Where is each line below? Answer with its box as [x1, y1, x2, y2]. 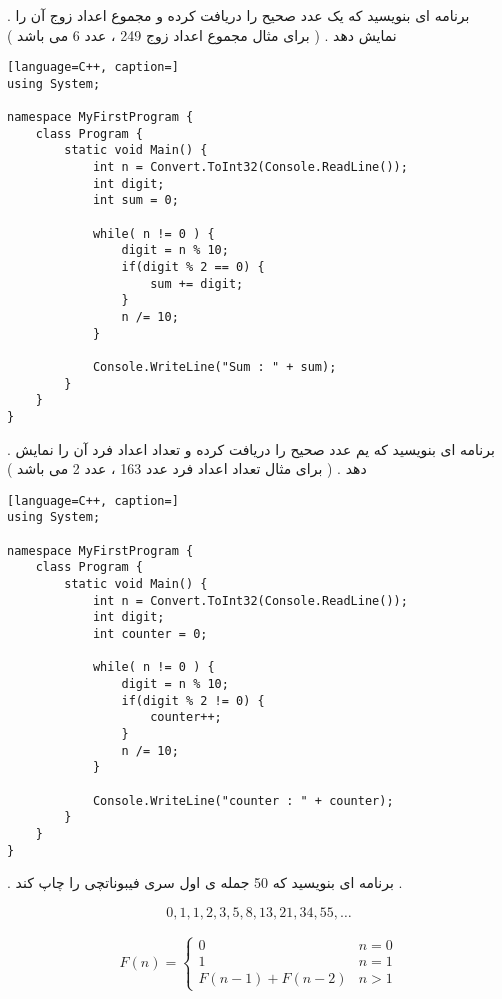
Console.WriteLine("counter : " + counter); [92, 793, 394, 808]
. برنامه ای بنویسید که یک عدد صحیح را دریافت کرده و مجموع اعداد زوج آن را [7, 5, 470, 25]
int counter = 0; [92, 627, 208, 642]
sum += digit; [150, 276, 244, 291]
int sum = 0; [92, 193, 179, 208]
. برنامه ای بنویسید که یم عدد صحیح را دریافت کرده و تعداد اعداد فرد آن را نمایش [7, 438, 495, 459]
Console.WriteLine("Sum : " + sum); [92, 360, 337, 374]
